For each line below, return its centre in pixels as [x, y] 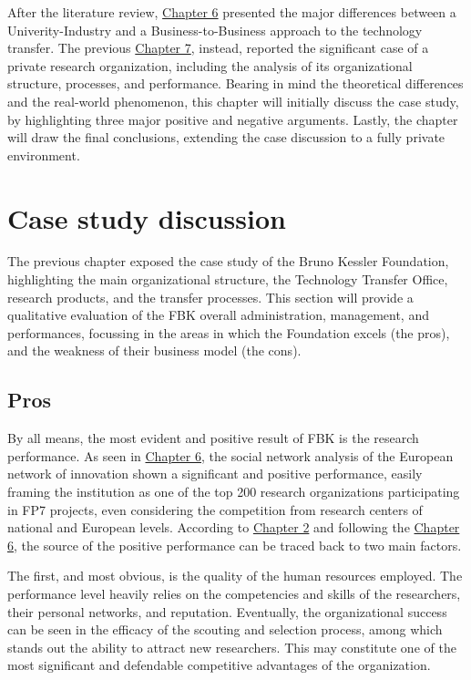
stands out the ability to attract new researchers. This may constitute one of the [232, 647]
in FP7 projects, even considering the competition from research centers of [215, 509]
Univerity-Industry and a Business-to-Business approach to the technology [215, 30]
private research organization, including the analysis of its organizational [210, 65]
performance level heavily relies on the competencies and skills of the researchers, [234, 593]
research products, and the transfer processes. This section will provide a [210, 297]
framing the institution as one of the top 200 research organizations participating [234, 492]
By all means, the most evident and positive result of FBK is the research [213, 438]
